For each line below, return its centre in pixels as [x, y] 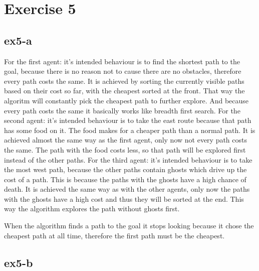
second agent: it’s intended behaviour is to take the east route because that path [128, 120]
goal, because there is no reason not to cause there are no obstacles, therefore [123, 71]
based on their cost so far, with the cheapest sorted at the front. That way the [124, 91]
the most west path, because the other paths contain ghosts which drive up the [125, 169]
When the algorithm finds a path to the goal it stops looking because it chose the [129, 226]
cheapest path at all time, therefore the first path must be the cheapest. [114, 235]
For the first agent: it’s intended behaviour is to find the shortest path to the [122, 61]
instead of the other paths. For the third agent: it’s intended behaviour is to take [128, 159]
